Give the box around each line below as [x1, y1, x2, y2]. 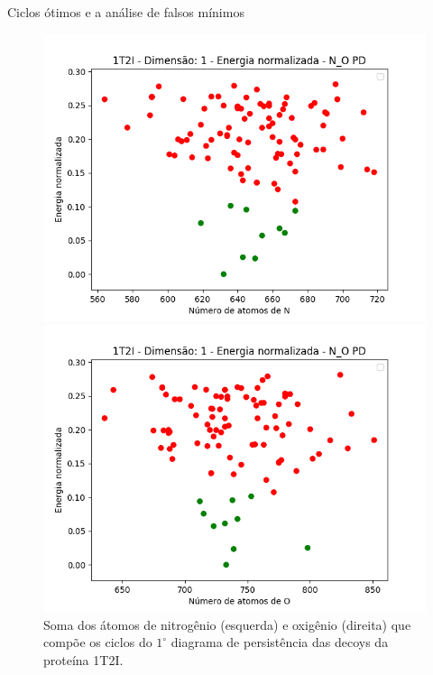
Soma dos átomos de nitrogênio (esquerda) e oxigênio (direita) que [43, 615, 411, 633]
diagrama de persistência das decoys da [170, 633, 389, 652]
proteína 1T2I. [43, 650, 124, 669]
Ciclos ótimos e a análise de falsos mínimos [7, 3, 244, 21]
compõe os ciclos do [43, 633, 152, 652]
